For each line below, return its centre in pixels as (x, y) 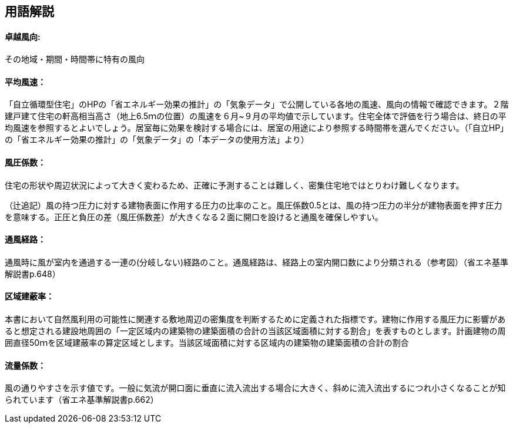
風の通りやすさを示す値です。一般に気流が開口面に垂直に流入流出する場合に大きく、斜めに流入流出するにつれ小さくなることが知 (255, 388)
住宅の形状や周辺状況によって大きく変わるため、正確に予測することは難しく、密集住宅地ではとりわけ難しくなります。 (234, 185)
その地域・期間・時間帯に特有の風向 (75, 59)
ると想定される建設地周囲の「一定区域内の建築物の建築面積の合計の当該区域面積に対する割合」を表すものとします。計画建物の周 (255, 331)
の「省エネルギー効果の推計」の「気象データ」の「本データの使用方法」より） (157, 140)
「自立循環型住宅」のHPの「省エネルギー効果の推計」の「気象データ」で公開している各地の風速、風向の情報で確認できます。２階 (257, 105)
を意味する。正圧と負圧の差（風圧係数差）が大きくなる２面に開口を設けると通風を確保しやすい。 (194, 217)
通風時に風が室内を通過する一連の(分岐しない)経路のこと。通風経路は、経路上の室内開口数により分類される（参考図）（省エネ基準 (256, 262)
